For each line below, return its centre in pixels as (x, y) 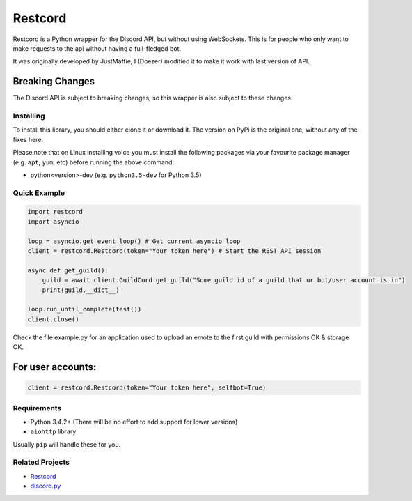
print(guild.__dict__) (81, 290)
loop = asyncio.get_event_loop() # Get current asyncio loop (134, 241)
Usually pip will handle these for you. (67, 444)
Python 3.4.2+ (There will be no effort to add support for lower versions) (134, 422)
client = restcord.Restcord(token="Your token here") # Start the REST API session (174, 251)
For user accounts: (55, 367)
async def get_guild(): (68, 270)
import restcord (55, 212)
